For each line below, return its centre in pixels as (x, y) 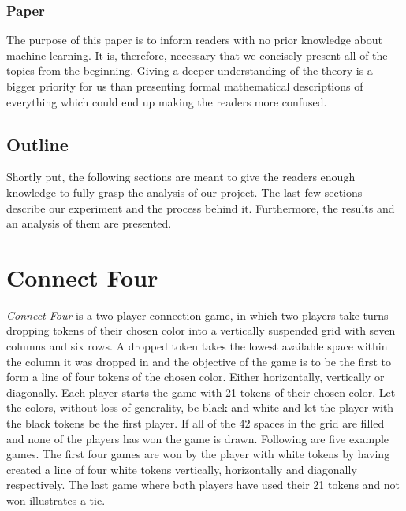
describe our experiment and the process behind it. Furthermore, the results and (201, 207)
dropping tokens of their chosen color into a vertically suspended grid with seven (201, 330)
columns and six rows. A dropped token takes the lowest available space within (197, 346)
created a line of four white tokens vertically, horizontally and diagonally (182, 469)
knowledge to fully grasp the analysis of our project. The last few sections (184, 192)
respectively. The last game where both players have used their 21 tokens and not (203, 485)
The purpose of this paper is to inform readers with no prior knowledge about (195, 40)
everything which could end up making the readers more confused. (167, 101)
